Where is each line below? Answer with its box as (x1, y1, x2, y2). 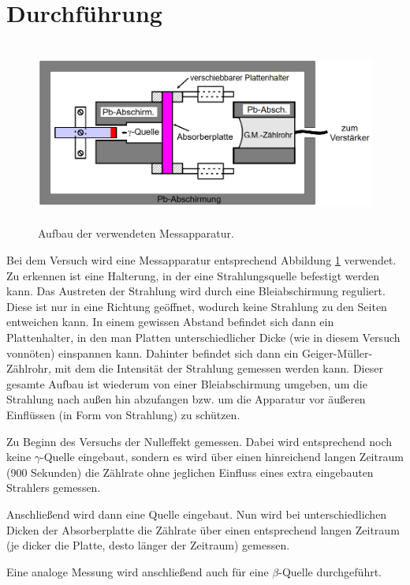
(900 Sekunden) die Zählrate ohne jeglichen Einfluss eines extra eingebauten (6, 463, 374, 480)
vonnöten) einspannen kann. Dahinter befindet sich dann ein (6, 344, 299, 361)
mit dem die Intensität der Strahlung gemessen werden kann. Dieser (54, 360, 383, 377)
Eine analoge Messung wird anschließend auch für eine (6, 563, 269, 579)
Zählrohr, (6, 360, 51, 377)
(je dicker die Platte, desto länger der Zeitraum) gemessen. (6, 537, 290, 553)
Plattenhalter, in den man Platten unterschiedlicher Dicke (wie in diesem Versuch (6, 329, 401, 346)
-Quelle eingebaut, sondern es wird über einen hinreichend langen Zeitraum (40, 448, 404, 465)
